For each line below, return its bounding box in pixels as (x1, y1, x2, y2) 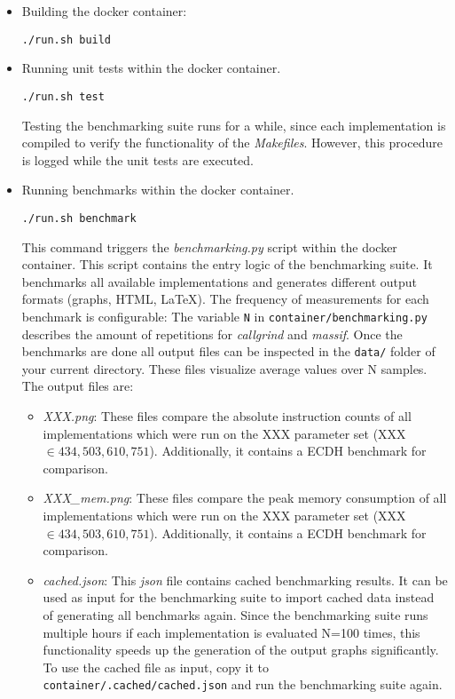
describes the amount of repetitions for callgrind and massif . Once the (21, 324, 403, 343)
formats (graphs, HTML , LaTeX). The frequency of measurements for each (21, 290, 429, 308)
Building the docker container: (21, 2, 187, 20)
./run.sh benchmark (21, 211, 137, 225)
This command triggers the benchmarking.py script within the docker (21, 237, 397, 256)
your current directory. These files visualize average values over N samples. (21, 359, 428, 377)
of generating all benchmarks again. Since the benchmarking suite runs (43, 605, 428, 624)
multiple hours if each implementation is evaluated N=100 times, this (43, 623, 420, 641)
